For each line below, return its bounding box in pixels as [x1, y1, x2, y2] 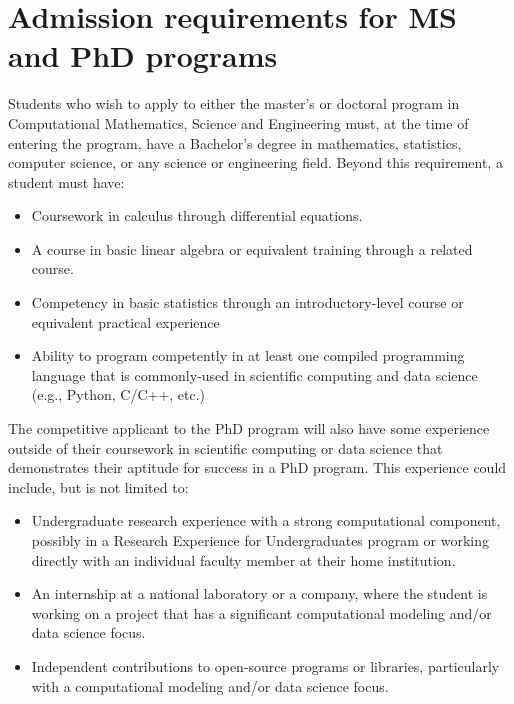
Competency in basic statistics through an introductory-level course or [31, 292, 464, 313]
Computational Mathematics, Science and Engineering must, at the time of [8, 112, 469, 133]
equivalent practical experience [31, 311, 220, 332]
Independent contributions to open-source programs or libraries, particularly [31, 655, 500, 676]
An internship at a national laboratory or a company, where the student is [31, 583, 488, 604]
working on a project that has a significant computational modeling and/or [31, 602, 492, 623]
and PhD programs [8, 35, 278, 76]
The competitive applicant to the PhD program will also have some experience [8, 418, 490, 439]
